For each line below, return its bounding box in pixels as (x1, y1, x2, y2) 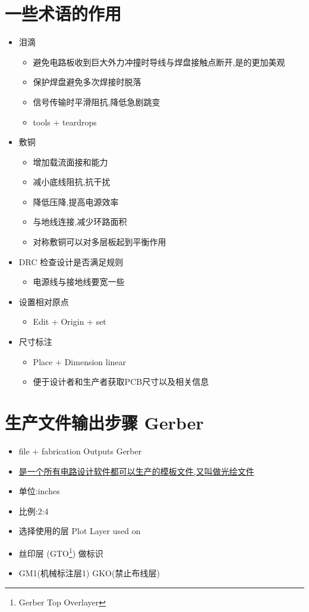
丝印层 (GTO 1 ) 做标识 (18, 545, 103, 559)
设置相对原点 (18, 295, 69, 307)
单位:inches (18, 485, 60, 497)
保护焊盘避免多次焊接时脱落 (33, 76, 141, 88)
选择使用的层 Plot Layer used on (18, 525, 141, 537)
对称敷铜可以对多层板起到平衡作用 (33, 236, 166, 248)
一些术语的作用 (5, 1, 122, 26)
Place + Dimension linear (33, 355, 127, 368)
